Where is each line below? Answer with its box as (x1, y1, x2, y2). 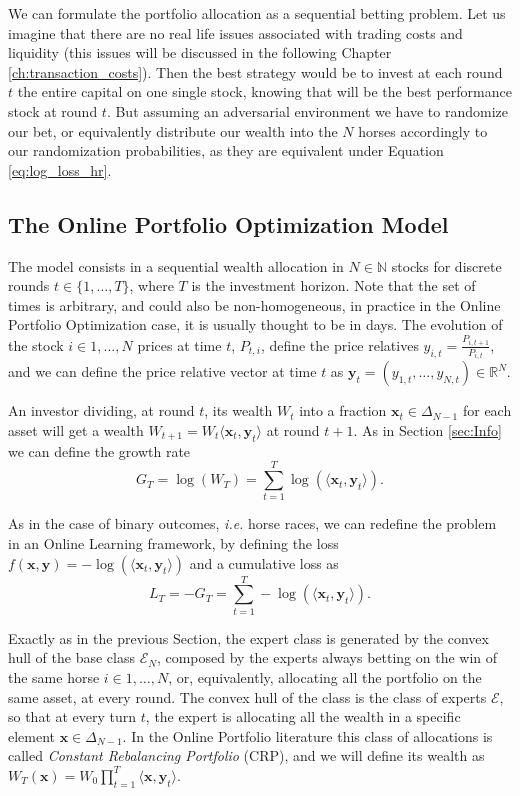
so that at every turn (8, 706, 137, 727)
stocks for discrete (391, 255, 502, 276)
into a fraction (299, 400, 387, 421)
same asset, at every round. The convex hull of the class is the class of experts (8, 686, 487, 707)
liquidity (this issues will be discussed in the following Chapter (8, 42, 392, 63)
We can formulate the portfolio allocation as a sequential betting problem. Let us (8, 3, 506, 23)
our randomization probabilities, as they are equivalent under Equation (8, 140, 444, 161)
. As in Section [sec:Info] (353, 419, 502, 440)
